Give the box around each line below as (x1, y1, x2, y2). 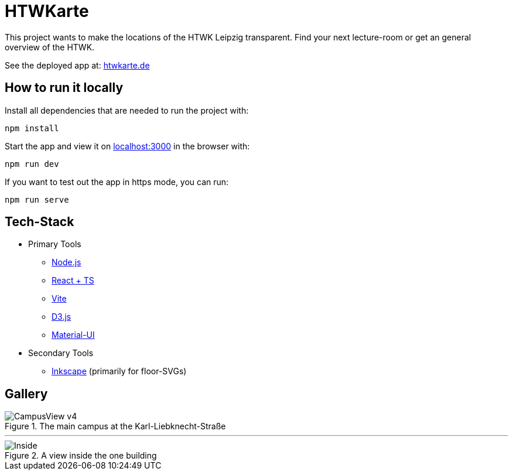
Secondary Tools (28, 348, 94, 358)
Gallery (5, 386, 48, 401)
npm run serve (5, 194, 69, 204)
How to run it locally (5, 80, 124, 95)
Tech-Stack (5, 214, 74, 230)
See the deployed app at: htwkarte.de (5, 60, 150, 70)
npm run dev (5, 159, 59, 169)
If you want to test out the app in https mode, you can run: (5, 176, 229, 187)
